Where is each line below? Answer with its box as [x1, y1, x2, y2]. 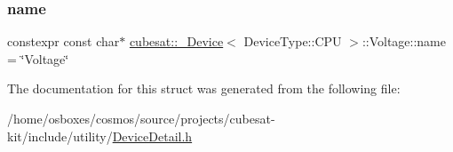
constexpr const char [7, 32, 120, 51]
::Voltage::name [362, 32, 446, 51]
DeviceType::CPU [243, 32, 342, 51]
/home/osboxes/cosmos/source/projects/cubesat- [7, 109, 275, 127]
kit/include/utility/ [7, 126, 113, 145]
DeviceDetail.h [112, 126, 193, 145]
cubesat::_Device [129, 32, 224, 51]
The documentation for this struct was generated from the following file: [7, 79, 401, 98]
